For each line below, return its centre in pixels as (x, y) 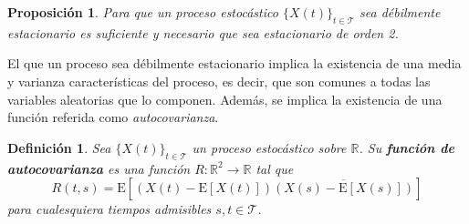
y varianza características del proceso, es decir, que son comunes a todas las (219, 81)
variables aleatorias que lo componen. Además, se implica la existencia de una (225, 99)
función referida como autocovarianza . (113, 117)
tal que (275, 168)
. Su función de (406, 147)
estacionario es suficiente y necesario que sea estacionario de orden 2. (203, 32)
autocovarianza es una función (99, 168)
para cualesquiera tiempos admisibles (109, 209)
